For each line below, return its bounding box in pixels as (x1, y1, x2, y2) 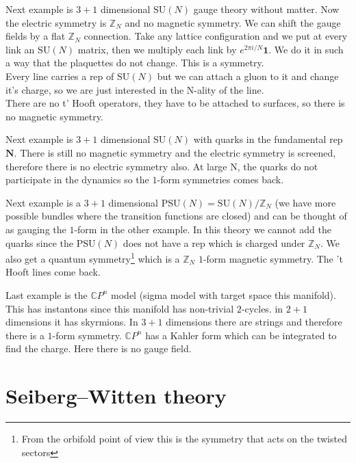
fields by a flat (5, 29, 66, 43)
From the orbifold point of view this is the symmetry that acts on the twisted (21, 432, 347, 446)
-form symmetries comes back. (157, 172, 284, 187)
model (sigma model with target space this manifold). (111, 287, 336, 302)
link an (5, 42, 35, 56)
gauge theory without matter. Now (193, 2, 340, 16)
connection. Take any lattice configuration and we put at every (84, 29, 348, 43)
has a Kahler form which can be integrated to (145, 328, 337, 342)
